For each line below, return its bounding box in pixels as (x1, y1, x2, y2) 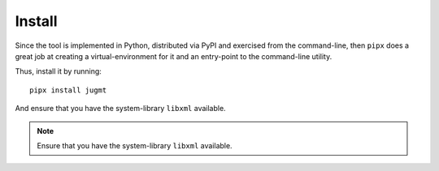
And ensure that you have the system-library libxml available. (15, 104, 227, 113)
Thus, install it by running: (15, 66, 102, 76)
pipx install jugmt (29, 85, 107, 95)
